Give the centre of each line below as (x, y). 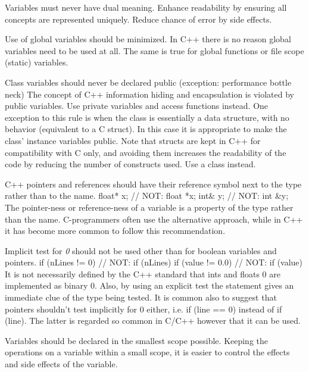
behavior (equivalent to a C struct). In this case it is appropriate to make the (146, 129)
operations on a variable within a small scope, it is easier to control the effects (147, 352)
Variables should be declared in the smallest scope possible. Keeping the (137, 340)
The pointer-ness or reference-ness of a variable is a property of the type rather (149, 207)
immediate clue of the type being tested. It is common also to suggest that (141, 297)
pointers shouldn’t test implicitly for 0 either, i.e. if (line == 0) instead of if (143, 309)
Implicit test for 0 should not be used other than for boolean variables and (141, 250)
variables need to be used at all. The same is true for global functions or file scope (154, 50)
